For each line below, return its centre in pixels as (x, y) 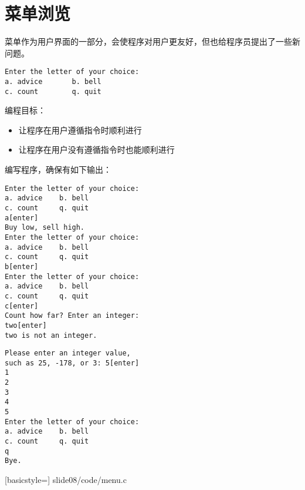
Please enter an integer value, (68, 353)
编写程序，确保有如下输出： (58, 170)
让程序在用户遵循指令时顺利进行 (80, 130)
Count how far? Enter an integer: (72, 316)
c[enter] (22, 306)
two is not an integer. (51, 335)
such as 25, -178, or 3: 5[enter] (72, 363)
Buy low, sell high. (45, 228)
